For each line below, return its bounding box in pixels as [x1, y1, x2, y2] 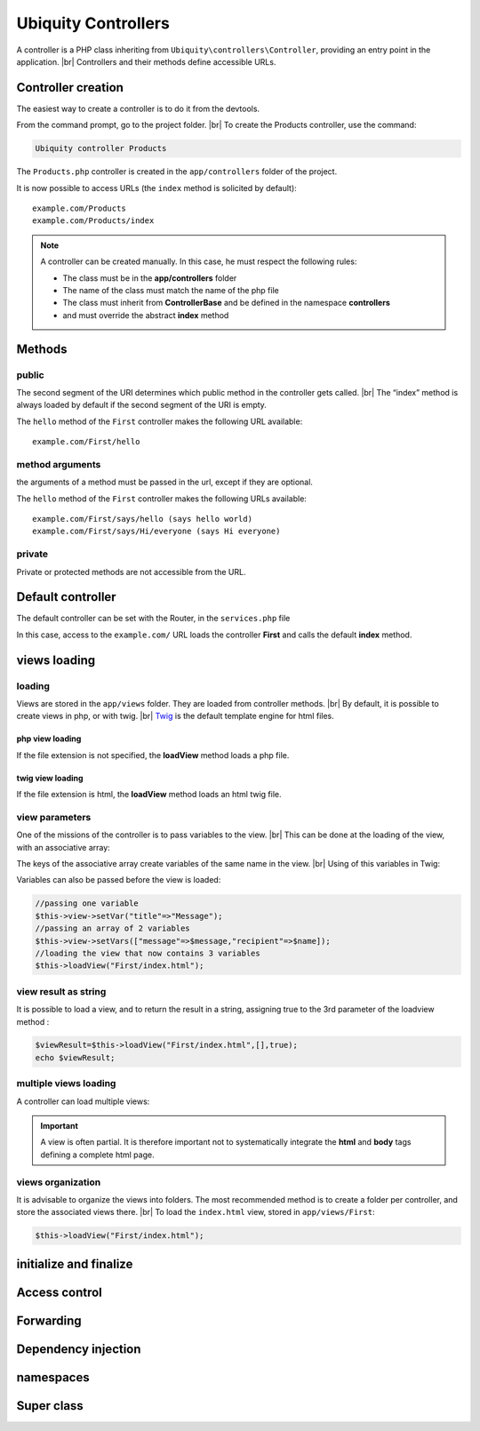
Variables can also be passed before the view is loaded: [16, 875, 221, 885]
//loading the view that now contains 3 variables [35, 947, 261, 958]
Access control [16, 1284, 102, 1299]
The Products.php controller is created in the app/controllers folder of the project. [16, 166, 338, 177]
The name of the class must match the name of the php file [62, 284, 279, 295]
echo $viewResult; [35, 1052, 116, 1062]
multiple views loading [16, 1077, 116, 1090]
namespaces [16, 1370, 90, 1385]
